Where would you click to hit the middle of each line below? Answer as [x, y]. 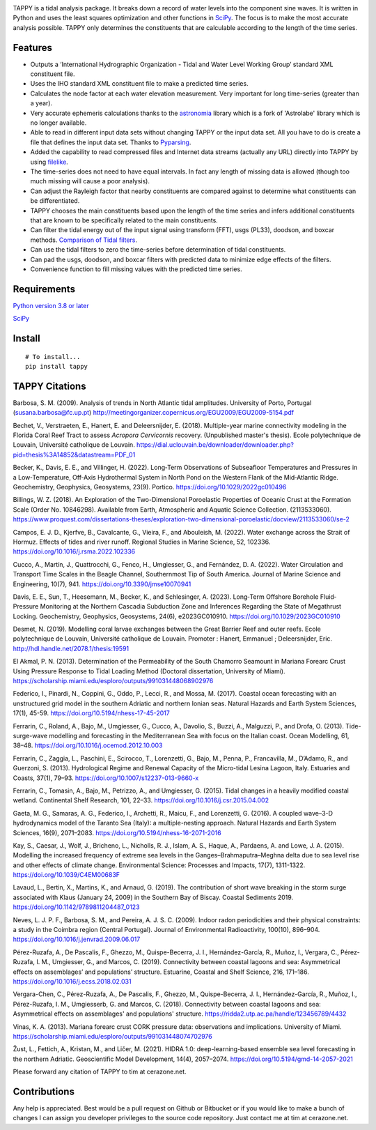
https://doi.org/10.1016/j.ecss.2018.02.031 [72, 981]
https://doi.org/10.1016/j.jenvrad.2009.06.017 [77, 939]
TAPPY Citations [49, 386]
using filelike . [49, 162]
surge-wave [30, 736]
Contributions [44, 1091]
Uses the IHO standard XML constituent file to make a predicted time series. [139, 84]
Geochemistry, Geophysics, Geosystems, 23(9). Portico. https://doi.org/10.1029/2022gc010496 [150, 487]
